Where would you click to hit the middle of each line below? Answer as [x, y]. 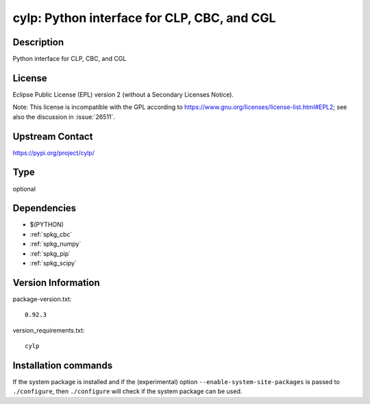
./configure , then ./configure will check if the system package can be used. [127, 392]
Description [38, 42]
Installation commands [63, 365]
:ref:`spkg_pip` [50, 253]
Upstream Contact [53, 136]
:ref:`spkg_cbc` [51, 234]
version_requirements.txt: [49, 330]
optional [24, 189]
